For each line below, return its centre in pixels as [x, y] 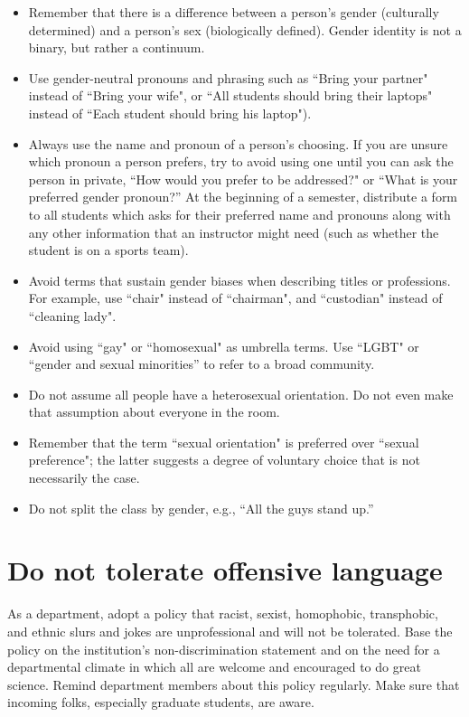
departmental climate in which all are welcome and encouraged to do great [214, 667]
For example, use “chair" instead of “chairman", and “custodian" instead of [235, 298]
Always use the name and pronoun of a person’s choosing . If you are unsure [238, 143]
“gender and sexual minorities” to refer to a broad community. [202, 364]
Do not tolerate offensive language [225, 570]
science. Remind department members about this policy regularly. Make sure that [234, 684]
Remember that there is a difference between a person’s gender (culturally [234, 12]
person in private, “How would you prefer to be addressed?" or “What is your [243, 179]
